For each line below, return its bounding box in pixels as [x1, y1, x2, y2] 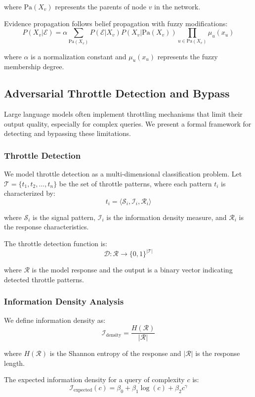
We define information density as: [4, 314, 106, 325]
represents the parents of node [55, 1, 146, 11]
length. [4, 357, 25, 368]
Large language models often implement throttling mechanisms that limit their [4, 109, 243, 119]
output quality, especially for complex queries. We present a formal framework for [4, 118, 252, 129]
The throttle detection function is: [4, 238, 107, 249]
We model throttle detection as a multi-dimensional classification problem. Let [4, 169, 242, 179]
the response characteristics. [4, 221, 89, 232]
